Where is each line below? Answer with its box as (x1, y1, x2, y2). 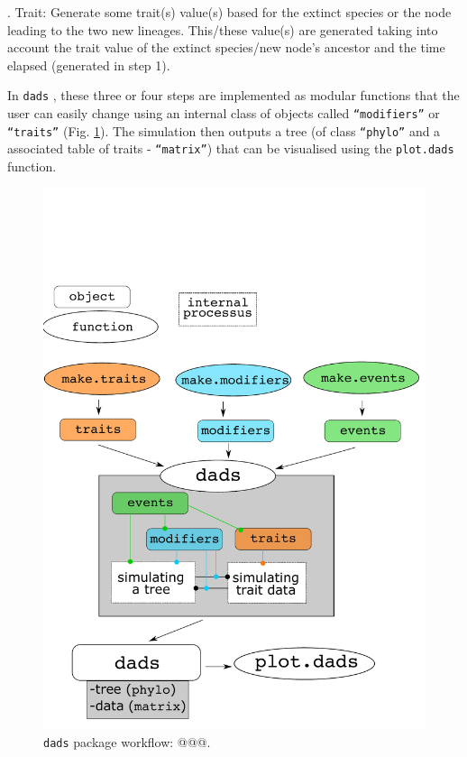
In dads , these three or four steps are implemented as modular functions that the (7, 86, 460, 105)
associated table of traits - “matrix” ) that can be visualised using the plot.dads (7, 139, 454, 158)
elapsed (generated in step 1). (7, 55, 170, 74)
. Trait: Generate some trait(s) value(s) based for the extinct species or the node (7, 3, 452, 21)
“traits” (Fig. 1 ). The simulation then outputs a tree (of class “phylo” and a (7, 121, 441, 140)
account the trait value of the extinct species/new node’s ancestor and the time (7, 38, 445, 57)
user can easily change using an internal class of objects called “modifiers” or (7, 104, 440, 123)
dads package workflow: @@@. (43, 732, 211, 751)
